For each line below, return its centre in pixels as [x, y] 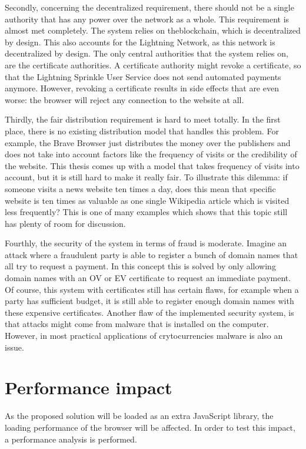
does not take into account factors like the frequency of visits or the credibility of [151, 154]
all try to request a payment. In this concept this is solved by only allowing [140, 266]
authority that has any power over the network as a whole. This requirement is [147, 19]
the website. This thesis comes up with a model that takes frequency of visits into [152, 165]
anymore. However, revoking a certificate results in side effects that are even [142, 88]
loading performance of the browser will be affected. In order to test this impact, [150, 427]
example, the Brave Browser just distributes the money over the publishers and [148, 142]
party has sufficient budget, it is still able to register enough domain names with [149, 301]
